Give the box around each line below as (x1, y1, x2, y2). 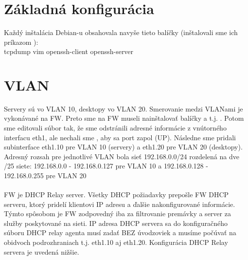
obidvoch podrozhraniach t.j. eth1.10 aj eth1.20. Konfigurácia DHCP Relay (4, 237, 228, 247)
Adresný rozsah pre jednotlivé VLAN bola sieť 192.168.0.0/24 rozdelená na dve (4, 151, 239, 161)
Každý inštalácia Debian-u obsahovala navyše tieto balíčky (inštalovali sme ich (4, 27, 238, 37)
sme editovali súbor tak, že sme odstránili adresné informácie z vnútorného (4, 122, 227, 132)
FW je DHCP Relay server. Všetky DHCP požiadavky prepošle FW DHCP (4, 189, 229, 200)
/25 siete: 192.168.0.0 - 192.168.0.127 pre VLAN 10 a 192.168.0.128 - (4, 161, 208, 171)
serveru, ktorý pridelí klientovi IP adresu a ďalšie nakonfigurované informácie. (4, 199, 235, 209)
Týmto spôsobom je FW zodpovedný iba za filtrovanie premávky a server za (4, 208, 231, 219)
